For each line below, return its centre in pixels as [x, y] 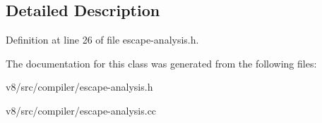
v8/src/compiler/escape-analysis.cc [81, 110]
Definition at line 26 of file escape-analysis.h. [102, 40]
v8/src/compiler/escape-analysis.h [79, 87]
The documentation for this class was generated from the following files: [161, 63]
